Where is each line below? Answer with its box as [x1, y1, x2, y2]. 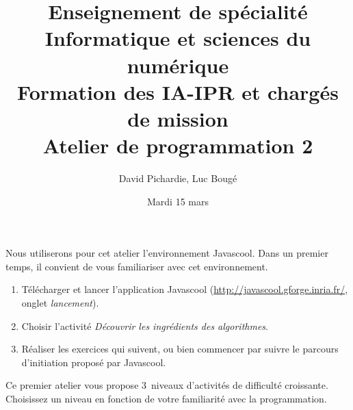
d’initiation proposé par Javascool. [21, 355, 166, 369]
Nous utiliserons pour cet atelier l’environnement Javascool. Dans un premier [5, 246, 328, 260]
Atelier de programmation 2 [42, 131, 313, 159]
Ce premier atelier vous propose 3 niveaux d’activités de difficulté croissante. [5, 378, 328, 392]
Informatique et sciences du [44, 24, 311, 52]
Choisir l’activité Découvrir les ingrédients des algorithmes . [21, 318, 268, 333]
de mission [127, 104, 228, 132]
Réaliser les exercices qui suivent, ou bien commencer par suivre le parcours [21, 342, 339, 356]
